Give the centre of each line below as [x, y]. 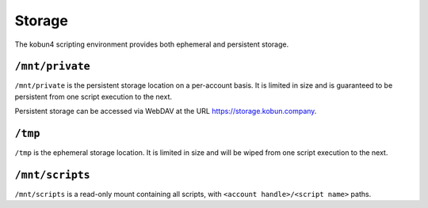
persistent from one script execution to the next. [93, 96]
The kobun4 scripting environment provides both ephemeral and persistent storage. [152, 44]
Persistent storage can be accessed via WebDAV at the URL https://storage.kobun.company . [166, 112]
